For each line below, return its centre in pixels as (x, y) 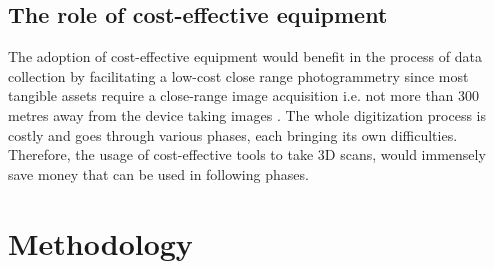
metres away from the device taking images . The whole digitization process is (247, 114)
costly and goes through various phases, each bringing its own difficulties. (233, 134)
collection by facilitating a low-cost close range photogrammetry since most (238, 75)
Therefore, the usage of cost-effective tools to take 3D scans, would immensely (247, 154)
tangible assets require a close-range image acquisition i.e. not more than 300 (244, 95)
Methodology (100, 242)
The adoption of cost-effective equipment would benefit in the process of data (245, 56)
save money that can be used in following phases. (158, 173)
